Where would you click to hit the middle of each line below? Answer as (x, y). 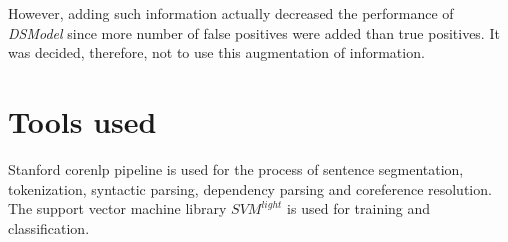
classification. (49, 227)
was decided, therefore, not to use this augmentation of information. (216, 52)
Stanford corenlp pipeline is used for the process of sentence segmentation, (236, 168)
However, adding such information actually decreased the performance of (231, 13)
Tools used (82, 120)
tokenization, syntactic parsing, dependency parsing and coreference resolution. (250, 188)
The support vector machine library (117, 208)
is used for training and (359, 208)
